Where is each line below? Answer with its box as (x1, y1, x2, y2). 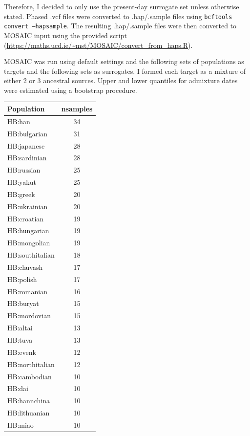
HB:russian (7, 165, 41, 175)
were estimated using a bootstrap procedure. (4, 85, 137, 95)
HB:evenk (7, 347, 36, 357)
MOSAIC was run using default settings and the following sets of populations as (4, 56, 244, 66)
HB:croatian (7, 213, 44, 223)
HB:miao (7, 419, 34, 430)
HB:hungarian (7, 225, 49, 236)
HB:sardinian (7, 153, 47, 163)
